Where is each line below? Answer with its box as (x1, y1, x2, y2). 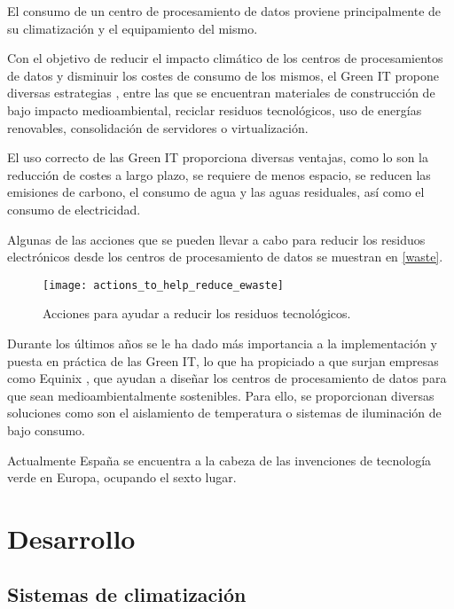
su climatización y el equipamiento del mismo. (7, 19, 258, 37)
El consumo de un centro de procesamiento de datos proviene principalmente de (7, 2, 442, 20)
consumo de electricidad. (7, 199, 141, 218)
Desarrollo (7, 519, 136, 556)
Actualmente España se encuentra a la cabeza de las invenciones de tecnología (7, 450, 432, 469)
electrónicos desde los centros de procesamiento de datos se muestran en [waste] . (7, 247, 443, 266)
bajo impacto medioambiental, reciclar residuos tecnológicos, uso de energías (7, 100, 422, 119)
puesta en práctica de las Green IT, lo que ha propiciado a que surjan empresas (7, 351, 439, 370)
